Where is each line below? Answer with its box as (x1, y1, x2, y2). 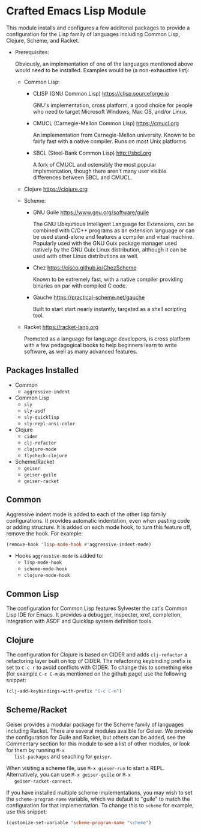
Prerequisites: (14, 48, 50, 55)
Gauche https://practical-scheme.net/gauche (32, 294, 145, 301)
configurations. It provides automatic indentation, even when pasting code (6, 517, 190, 524)
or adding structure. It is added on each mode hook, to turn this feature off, (6, 523, 192, 531)
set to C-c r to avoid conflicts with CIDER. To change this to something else (6, 664, 193, 671)
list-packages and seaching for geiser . (14, 753, 112, 760)
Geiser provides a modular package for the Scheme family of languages (6, 721, 184, 728)
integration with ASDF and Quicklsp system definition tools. (6, 618, 153, 625)
